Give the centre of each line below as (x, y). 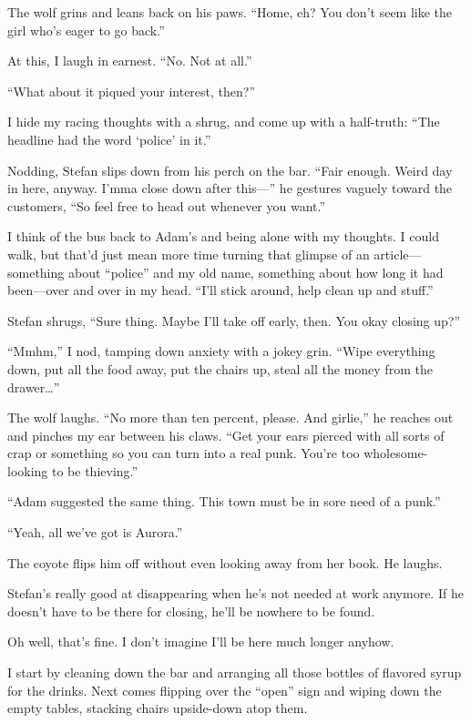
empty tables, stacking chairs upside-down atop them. (158, 708)
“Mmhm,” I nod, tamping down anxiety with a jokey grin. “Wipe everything (221, 351)
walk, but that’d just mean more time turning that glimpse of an (189, 254)
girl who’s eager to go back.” (86, 30)
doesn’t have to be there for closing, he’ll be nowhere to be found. (191, 611)
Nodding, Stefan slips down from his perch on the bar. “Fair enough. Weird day (230, 170)
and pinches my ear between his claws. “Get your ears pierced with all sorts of (226, 435)
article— (398, 254)
